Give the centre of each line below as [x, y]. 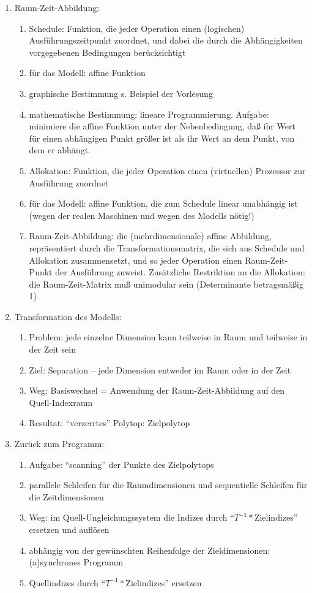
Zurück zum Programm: [59, 444]
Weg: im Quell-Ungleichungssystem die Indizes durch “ [132, 517]
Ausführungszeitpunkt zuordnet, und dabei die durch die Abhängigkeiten [166, 40]
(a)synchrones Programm [76, 562]
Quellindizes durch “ [67, 582]
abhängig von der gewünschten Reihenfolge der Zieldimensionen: [150, 550]
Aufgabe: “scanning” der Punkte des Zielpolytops [121, 464]
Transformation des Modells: [68, 316]
